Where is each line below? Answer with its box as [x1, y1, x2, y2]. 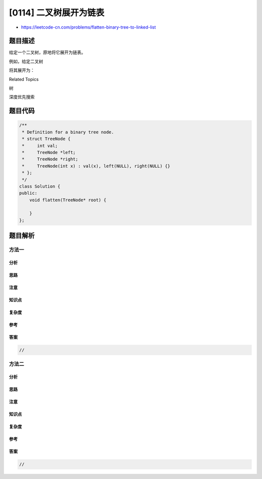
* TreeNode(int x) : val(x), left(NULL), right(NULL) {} [22, 163, 170, 169]
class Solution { [19, 183, 61, 189]
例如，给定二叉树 [9, 58, 43, 64]
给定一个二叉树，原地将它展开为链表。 [9, 49, 86, 55]
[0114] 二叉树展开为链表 [9, 7, 104, 18]
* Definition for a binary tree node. [22, 129, 114, 135]
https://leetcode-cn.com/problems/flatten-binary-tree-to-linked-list [21, 24, 156, 30]
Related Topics [9, 76, 39, 82]
